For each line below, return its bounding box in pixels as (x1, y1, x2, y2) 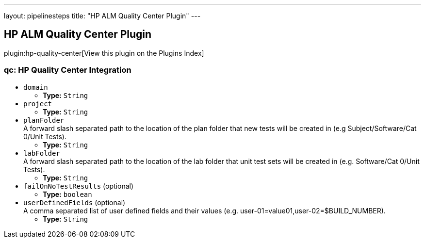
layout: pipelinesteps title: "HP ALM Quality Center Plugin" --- (4, 12, 201, 20)
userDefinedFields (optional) (23, 198, 126, 207)
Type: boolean (43, 190, 92, 198)
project (23, 99, 52, 108)
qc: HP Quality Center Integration (4, 65, 131, 75)
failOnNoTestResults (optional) (23, 181, 134, 190)
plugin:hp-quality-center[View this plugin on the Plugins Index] (4, 48, 204, 57)
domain (23, 83, 48, 91)
